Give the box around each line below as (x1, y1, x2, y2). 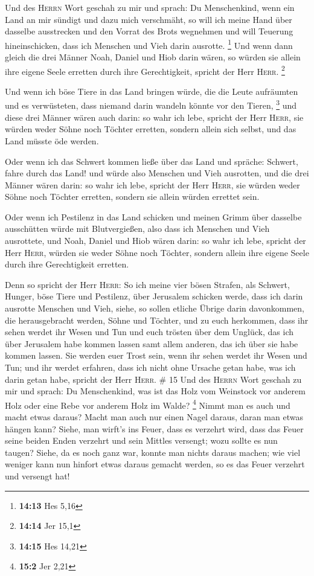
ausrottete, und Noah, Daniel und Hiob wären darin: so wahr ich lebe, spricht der (5, 234, 306, 247)
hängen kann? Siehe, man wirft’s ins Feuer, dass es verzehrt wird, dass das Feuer (5, 422, 304, 435)
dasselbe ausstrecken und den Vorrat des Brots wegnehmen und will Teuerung (5, 25, 293, 37)
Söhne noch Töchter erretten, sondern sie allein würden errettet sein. (5, 190, 260, 203)
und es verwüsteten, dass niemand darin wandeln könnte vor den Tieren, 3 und (5, 97, 297, 112)
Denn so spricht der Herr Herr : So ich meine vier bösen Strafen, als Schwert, (5, 278, 290, 290)
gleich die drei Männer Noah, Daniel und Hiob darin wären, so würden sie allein (5, 51, 301, 63)
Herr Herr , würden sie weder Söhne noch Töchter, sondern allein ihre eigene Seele (5, 246, 309, 258)
